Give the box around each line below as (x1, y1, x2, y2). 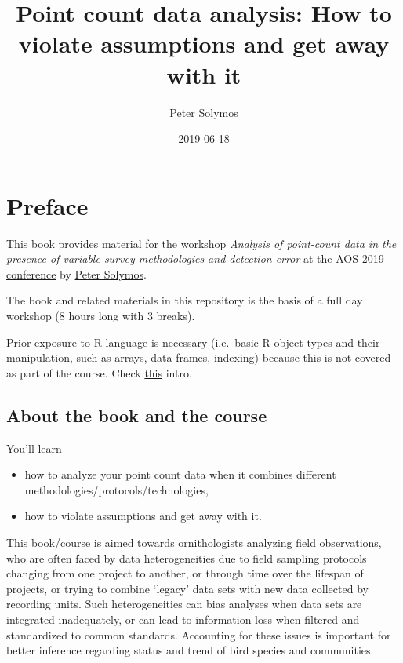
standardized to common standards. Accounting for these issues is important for (6, 626, 391, 643)
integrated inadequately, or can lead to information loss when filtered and (6, 610, 360, 627)
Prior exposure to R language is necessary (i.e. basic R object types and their (6, 333, 380, 350)
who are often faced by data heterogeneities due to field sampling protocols (6, 549, 367, 566)
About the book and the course (6, 403, 267, 427)
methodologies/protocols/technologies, (24, 481, 209, 497)
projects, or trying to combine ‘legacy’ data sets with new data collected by (6, 580, 369, 596)
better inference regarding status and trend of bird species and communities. (6, 642, 374, 658)
